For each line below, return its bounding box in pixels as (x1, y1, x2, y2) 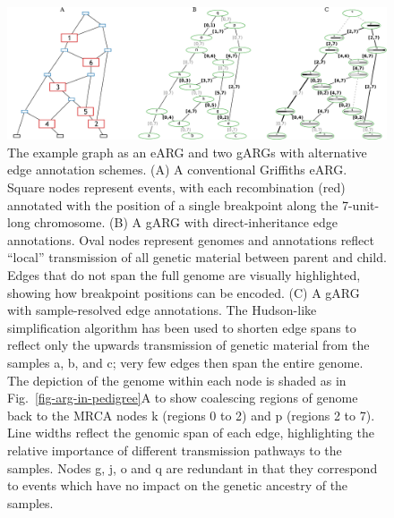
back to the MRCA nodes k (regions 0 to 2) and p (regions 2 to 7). (7, 405, 375, 424)
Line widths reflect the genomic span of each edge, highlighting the (7, 423, 374, 442)
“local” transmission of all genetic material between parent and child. (7, 248, 387, 267)
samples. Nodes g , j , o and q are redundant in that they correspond (7, 458, 378, 477)
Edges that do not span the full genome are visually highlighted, (7, 265, 361, 284)
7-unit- (341, 195, 380, 214)
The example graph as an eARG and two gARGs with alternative (7, 142, 367, 161)
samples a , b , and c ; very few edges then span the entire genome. (7, 352, 364, 371)
